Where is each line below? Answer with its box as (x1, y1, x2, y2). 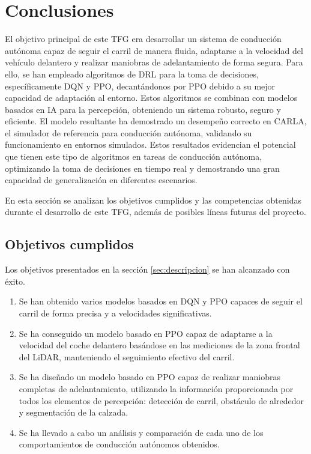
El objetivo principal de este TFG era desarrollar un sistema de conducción (5, 32, 282, 45)
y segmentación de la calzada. (19, 406, 128, 419)
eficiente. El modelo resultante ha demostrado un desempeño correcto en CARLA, (5, 115, 307, 127)
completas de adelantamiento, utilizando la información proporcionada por (19, 382, 294, 395)
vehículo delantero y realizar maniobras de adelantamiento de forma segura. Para (5, 56, 303, 68)
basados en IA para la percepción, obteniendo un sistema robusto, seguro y (5, 103, 281, 115)
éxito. (5, 274, 25, 287)
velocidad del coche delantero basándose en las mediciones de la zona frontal (19, 339, 300, 351)
